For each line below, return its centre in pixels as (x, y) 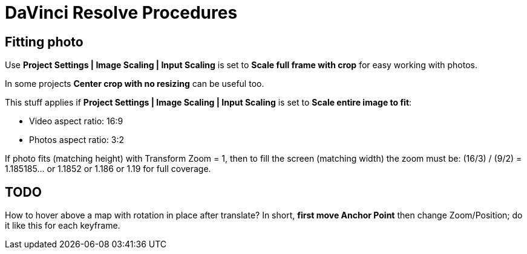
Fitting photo (44, 42)
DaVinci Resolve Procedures (121, 13)
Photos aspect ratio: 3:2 (77, 140)
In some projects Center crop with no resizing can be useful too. (135, 84)
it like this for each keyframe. (63, 226)
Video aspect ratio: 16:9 (76, 121)
